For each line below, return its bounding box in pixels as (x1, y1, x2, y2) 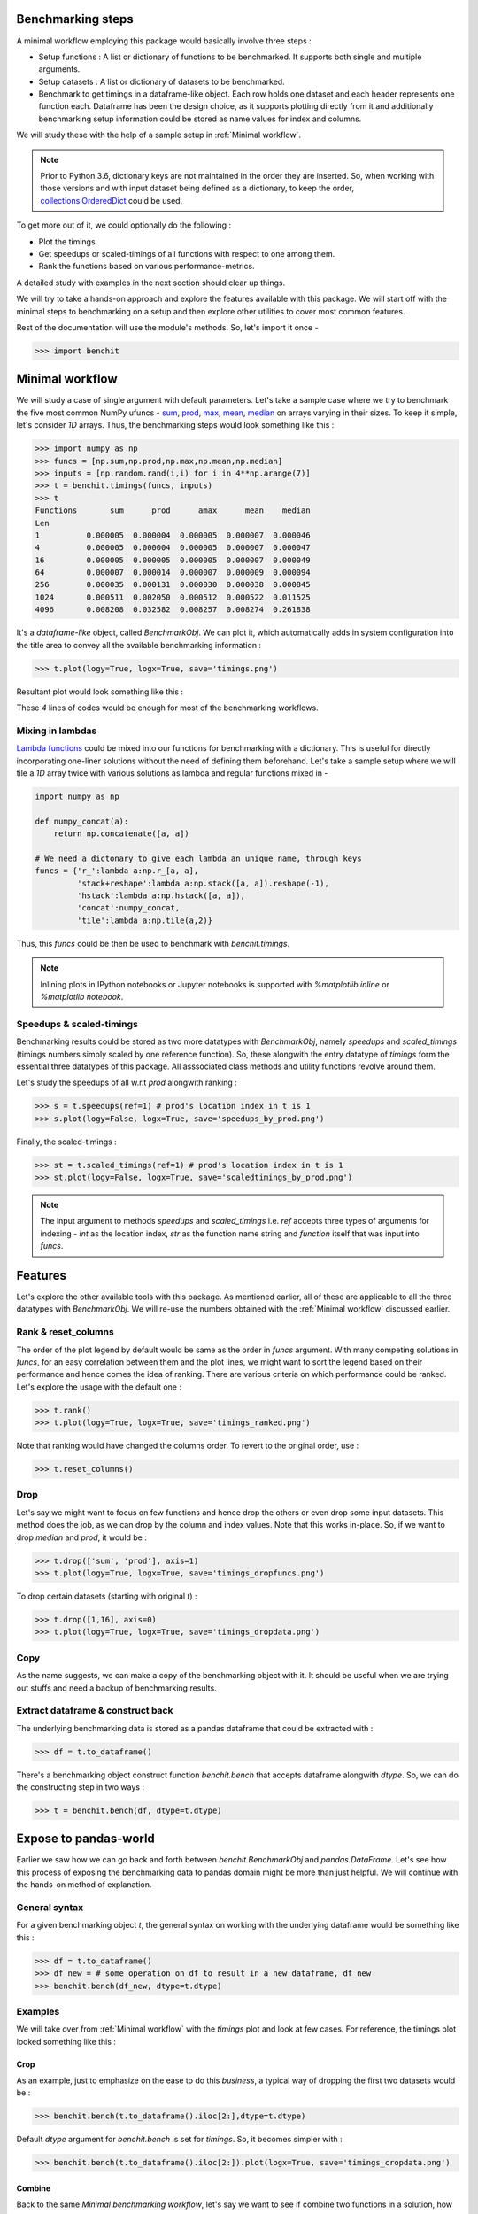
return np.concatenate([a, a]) (53, 829, 189, 839)
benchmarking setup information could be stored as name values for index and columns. (38, 113, 362, 124)
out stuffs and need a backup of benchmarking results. (16, 1683, 217, 1693)
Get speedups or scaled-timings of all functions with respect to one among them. (38, 248, 335, 259)
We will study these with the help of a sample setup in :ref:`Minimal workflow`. (16, 129, 301, 141)
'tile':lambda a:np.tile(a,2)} (76, 915, 212, 925)
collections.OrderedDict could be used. (40, 195, 183, 205)
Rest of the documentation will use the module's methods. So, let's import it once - (16, 321, 319, 332)
